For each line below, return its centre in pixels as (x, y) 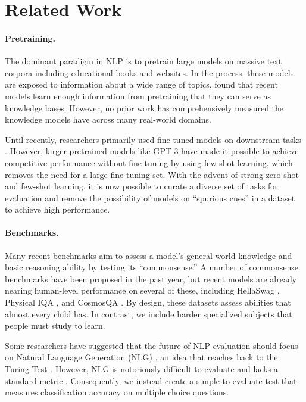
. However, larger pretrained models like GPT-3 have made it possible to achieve (152, 151)
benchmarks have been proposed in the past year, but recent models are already (151, 278)
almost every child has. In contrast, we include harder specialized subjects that (149, 314)
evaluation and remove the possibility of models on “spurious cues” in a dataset (150, 197)
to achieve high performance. (57, 209)
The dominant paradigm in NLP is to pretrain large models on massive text (143, 61)
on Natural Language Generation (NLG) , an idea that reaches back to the (141, 357)
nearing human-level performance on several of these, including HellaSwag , (142, 290)
